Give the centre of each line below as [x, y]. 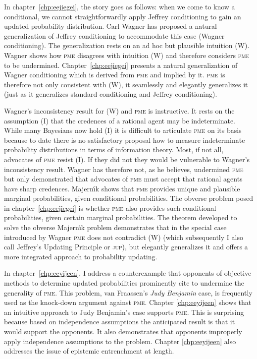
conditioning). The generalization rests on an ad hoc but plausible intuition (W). [127, 45]
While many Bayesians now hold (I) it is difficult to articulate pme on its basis [123, 130]
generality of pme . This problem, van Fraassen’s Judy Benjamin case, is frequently [128, 292]
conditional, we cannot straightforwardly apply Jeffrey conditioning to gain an [123, 16]
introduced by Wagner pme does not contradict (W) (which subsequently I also [124, 237]
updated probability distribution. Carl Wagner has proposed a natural [110, 26]
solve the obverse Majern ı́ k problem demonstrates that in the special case [115, 227]
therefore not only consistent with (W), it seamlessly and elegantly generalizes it [126, 84]
